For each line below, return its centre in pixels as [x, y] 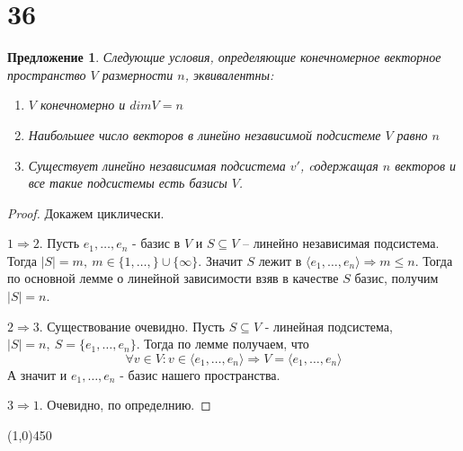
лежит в [280, 260]
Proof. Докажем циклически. [86, 212]
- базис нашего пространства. [200, 374]
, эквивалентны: [229, 74]
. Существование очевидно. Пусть [132, 326]
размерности [138, 74]
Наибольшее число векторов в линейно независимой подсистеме [205, 134]
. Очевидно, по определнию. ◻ [125, 405]
